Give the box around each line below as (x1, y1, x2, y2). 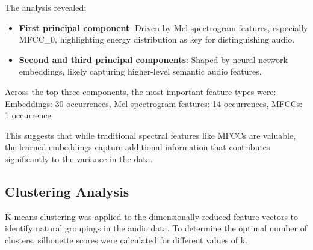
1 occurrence (5, 109, 51, 121)
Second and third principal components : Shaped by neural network (19, 53, 288, 66)
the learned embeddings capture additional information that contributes (5, 141, 270, 153)
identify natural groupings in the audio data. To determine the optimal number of (5, 222, 307, 234)
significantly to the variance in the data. (5, 152, 153, 165)
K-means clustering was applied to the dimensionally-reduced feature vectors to (5, 210, 299, 222)
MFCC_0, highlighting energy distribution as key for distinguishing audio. (19, 33, 295, 46)
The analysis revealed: (5, 1, 87, 13)
